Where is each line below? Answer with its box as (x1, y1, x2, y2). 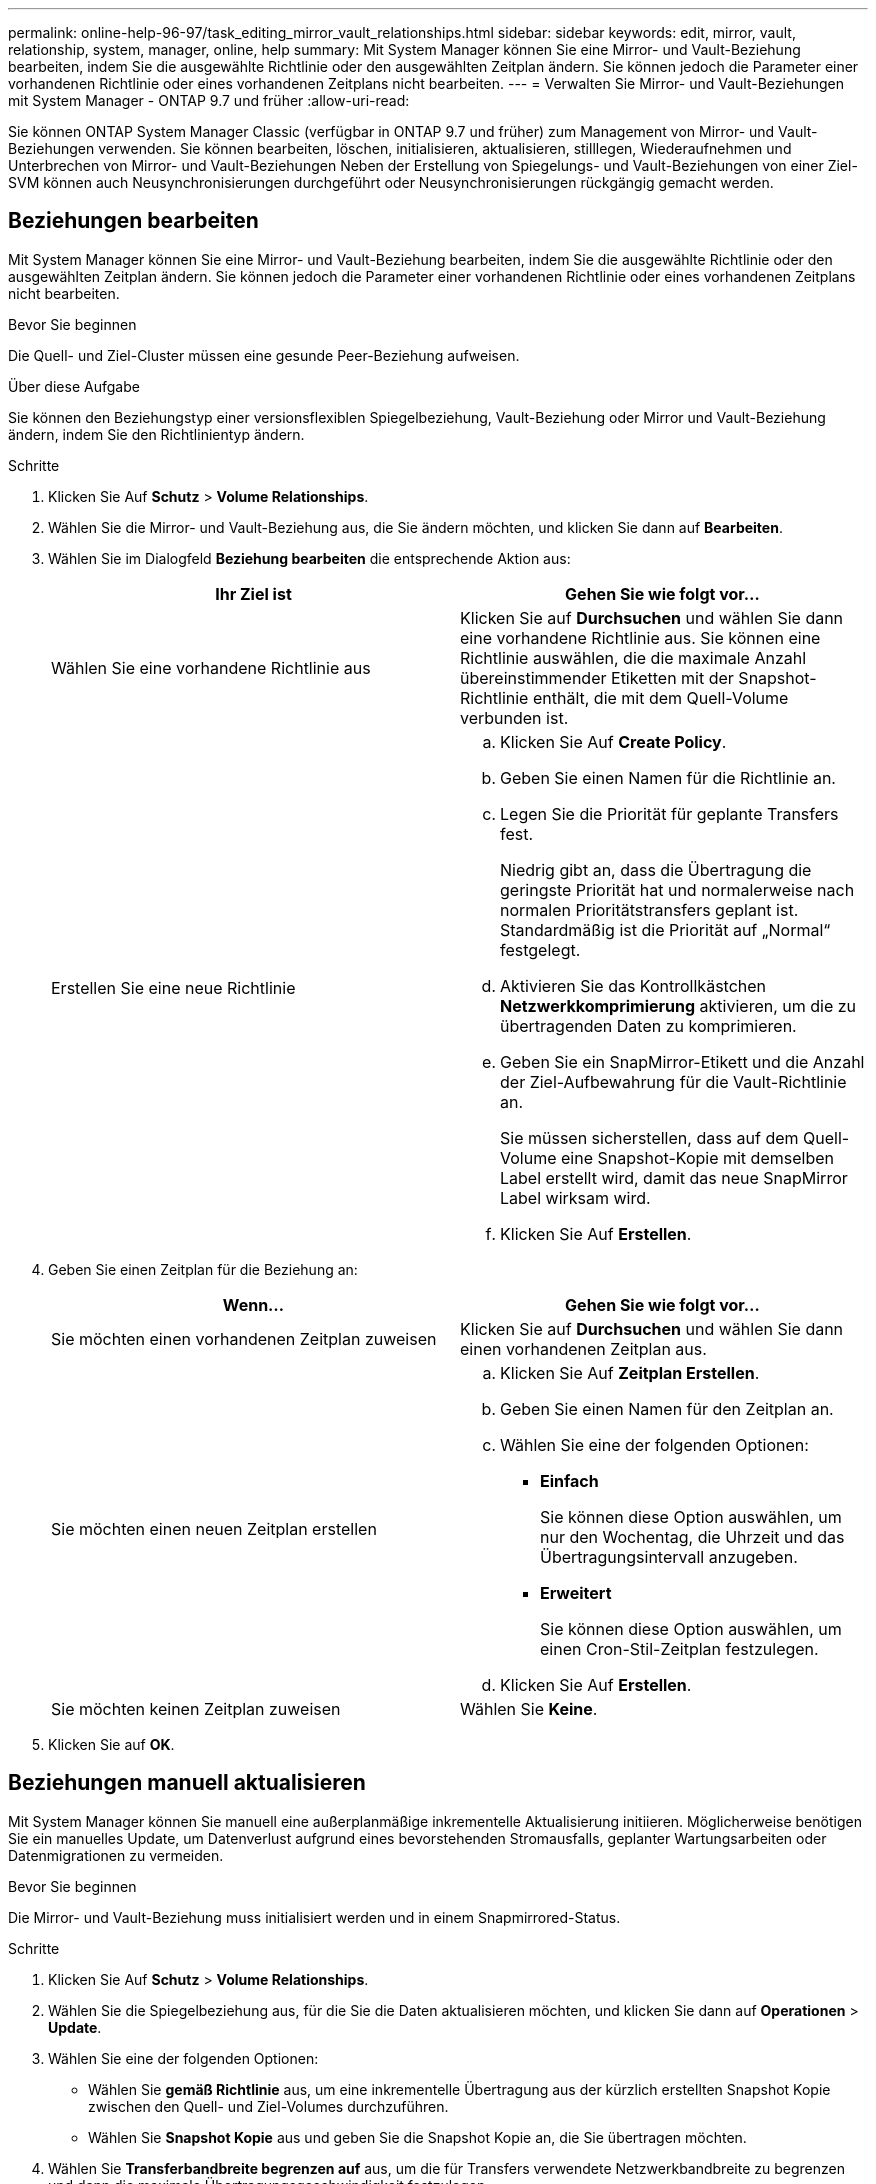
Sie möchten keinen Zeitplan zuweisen (51, 1698, 341, 1719)
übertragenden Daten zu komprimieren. (500, 1015, 797, 1036)
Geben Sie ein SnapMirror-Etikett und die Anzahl (500, 1051, 865, 1072)
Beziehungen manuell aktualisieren (8, 1770, 366, 1796)
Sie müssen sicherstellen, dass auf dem (500, 1127, 799, 1148)
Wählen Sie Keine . (460, 1698, 598, 1719)
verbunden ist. (460, 707, 569, 728)
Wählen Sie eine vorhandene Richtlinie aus (51, 657, 371, 678)
